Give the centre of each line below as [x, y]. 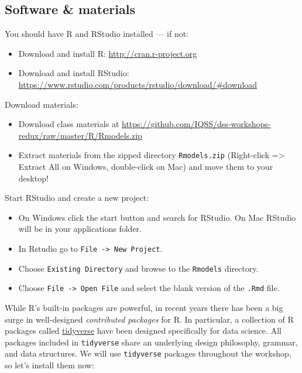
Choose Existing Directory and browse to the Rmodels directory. [138, 268]
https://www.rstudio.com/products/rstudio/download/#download [138, 84]
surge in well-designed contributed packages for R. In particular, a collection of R [149, 319]
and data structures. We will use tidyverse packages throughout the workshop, [148, 353]
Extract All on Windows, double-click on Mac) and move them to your [146, 167]
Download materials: [42, 104]
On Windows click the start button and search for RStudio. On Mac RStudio [157, 217]
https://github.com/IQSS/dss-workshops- [196, 124]
